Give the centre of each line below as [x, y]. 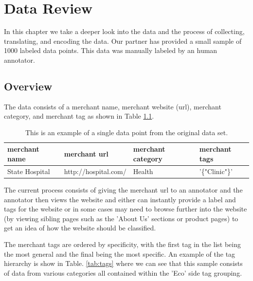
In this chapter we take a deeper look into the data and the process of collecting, [124, 31]
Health [143, 171]
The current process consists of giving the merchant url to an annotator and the [123, 190]
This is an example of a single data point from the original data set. [126, 132]
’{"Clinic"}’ [216, 171]
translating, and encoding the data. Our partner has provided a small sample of [123, 41]
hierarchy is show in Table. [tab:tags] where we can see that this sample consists [123, 263]
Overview [28, 86]
